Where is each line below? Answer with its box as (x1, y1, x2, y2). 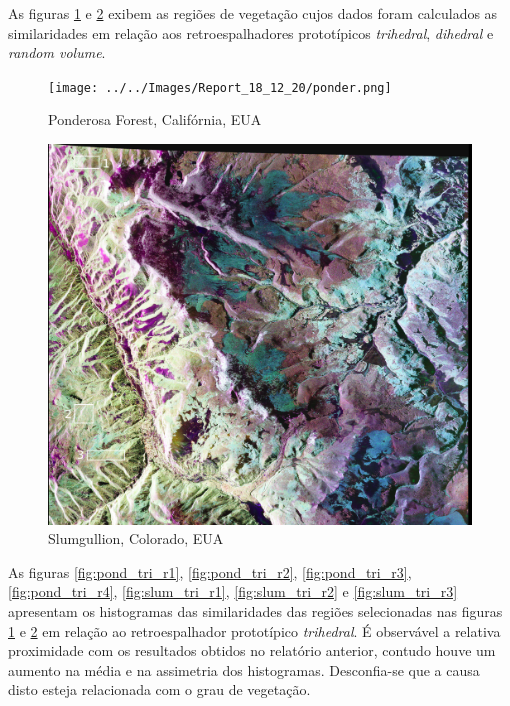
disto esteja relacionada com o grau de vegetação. (8, 679, 311, 700)
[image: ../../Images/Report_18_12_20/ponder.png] (48, 80, 392, 95)
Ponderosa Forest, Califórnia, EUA (48, 109, 262, 130)
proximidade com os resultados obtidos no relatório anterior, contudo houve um (8, 640, 496, 661)
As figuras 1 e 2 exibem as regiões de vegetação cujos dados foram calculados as (8, 3, 498, 23)
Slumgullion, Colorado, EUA (48, 528, 224, 549)
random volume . (8, 42, 106, 63)
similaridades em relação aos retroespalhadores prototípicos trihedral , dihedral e (8, 22, 494, 43)
